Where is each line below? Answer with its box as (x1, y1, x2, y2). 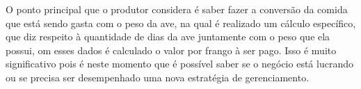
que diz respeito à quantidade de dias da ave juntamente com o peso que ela (6, 29, 330, 44)
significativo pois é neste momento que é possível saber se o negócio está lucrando (6, 56, 353, 71)
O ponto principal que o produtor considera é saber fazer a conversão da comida (6, 2, 348, 16)
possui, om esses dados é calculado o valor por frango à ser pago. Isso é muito (6, 42, 337, 57)
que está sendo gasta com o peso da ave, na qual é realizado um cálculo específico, (6, 15, 356, 30)
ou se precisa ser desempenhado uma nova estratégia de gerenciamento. (6, 70, 310, 84)
